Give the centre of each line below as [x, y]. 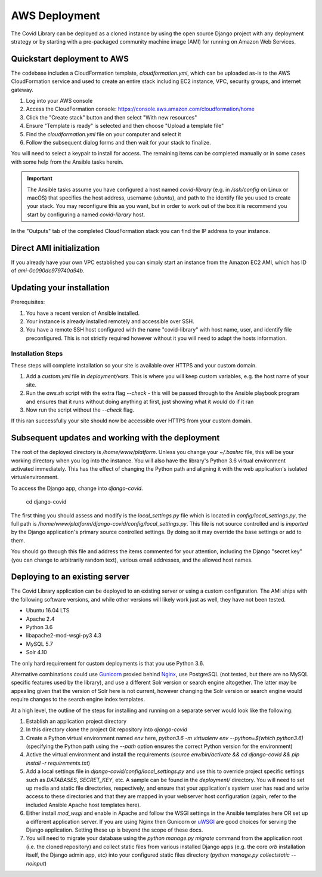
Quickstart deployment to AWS [70, 59]
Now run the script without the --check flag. [80, 410]
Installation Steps [37, 354]
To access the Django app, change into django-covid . [77, 488]
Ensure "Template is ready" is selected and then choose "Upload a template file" [125, 126]
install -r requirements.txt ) [58, 763]
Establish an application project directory [76, 721]
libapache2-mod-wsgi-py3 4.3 [64, 636]
